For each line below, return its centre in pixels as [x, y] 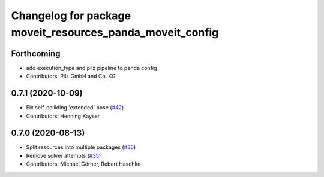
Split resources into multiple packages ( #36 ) [81, 147]
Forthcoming [36, 54]
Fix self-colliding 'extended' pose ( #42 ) [75, 108]
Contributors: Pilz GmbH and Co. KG [71, 76]
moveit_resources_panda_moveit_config [115, 32]
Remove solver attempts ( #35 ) [64, 155]
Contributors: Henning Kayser [63, 116]
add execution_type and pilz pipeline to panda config [91, 68]
